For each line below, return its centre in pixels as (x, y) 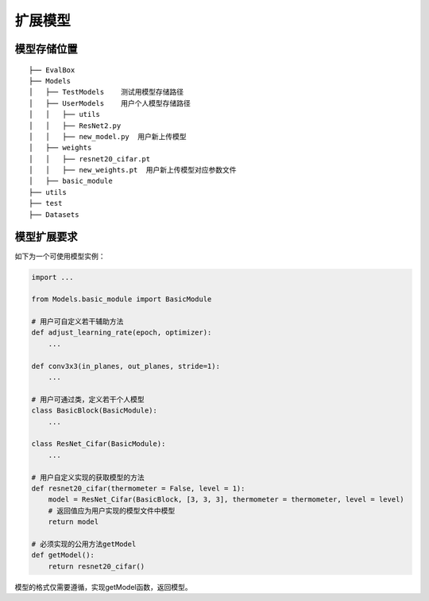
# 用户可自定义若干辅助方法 (77, 322)
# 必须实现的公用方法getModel (84, 544)
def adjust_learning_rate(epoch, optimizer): (122, 333)
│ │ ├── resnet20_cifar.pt (90, 159)
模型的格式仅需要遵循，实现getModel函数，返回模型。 (103, 587)
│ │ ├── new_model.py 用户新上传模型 (108, 136)
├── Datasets (54, 214)
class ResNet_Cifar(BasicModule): (99, 444)
